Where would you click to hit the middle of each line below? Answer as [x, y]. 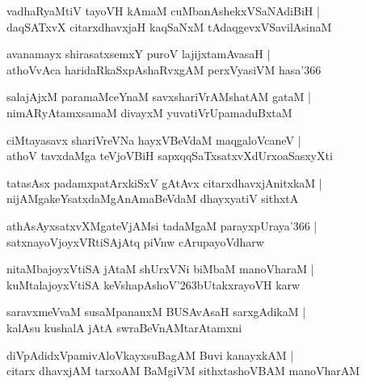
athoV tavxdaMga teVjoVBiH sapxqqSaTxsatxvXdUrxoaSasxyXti [170, 156]
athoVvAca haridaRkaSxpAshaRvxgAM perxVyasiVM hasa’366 [164, 69]
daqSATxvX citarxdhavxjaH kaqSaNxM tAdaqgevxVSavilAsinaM [169, 26]
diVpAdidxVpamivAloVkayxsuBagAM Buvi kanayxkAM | [150, 354]
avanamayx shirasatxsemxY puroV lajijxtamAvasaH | [139, 54]
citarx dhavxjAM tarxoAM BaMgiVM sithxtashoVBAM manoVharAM [183, 371]
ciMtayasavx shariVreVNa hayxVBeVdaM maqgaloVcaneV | [154, 139]
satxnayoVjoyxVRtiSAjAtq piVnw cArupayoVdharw [135, 241]
